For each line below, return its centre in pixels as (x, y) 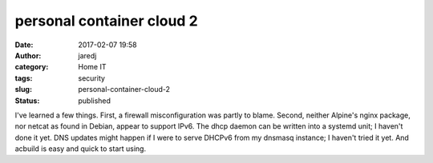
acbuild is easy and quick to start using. (81, 149)
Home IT (92, 67)
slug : (23, 89)
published (95, 101)
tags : (24, 78)
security (92, 78)
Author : (28, 55)
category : (32, 67)
